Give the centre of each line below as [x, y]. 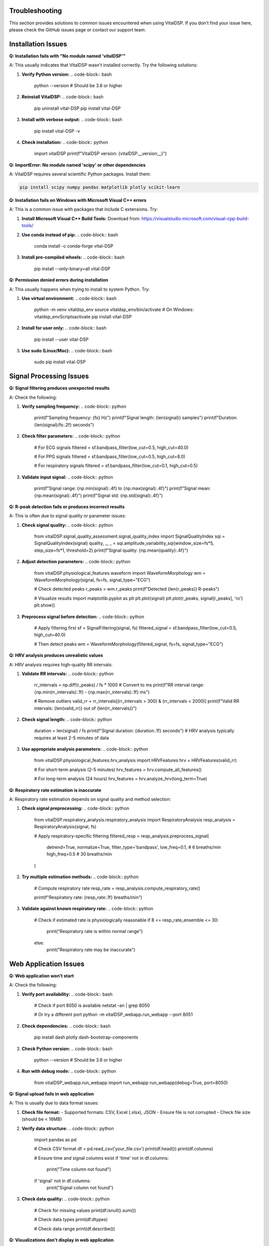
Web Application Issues [47, 964]
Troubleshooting [36, 11]
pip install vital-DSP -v [57, 131]
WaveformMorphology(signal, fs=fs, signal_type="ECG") [92, 580]
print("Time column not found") [79, 1169]
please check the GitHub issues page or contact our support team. [78, 29]
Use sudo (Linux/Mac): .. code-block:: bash [67, 350]
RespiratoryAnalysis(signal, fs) [65, 827]
